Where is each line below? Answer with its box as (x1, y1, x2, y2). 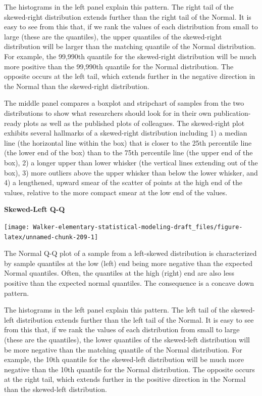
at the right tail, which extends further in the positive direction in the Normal (4, 374, 246, 384)
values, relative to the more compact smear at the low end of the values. (4, 187, 228, 197)
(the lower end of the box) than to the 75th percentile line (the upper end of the (4, 147, 253, 158)
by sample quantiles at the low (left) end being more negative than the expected (4, 257, 253, 268)
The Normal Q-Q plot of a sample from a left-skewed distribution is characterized (4, 248, 257, 258)
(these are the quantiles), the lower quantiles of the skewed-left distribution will (4, 334, 250, 344)
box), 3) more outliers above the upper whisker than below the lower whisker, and (4, 167, 258, 178)
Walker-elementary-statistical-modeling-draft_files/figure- (33, 223, 243, 231)
